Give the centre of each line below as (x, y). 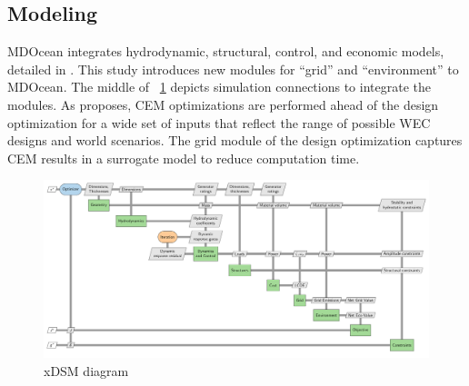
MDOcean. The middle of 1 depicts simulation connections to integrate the (219, 87)
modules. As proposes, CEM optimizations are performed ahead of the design (223, 104)
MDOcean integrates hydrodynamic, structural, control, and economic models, (226, 51)
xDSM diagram (86, 370)
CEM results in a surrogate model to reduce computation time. (184, 158)
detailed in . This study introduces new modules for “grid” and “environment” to (233, 69)
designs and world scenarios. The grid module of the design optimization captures (235, 140)
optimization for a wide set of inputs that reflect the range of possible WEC (219, 122)
